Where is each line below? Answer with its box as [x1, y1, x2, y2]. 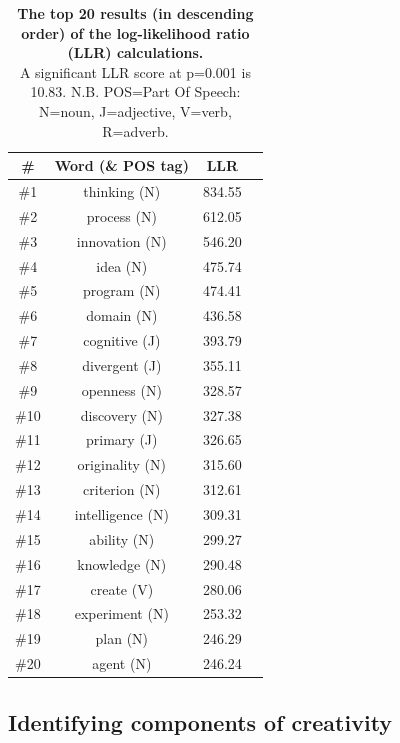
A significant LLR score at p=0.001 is [19, 61, 251, 82]
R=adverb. [102, 120, 169, 141]
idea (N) [96, 255, 148, 276]
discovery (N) [80, 404, 163, 425]
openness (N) [81, 379, 162, 400]
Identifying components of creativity [8, 706, 393, 737]
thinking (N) [83, 181, 161, 201]
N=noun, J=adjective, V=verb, [39, 100, 232, 121]
